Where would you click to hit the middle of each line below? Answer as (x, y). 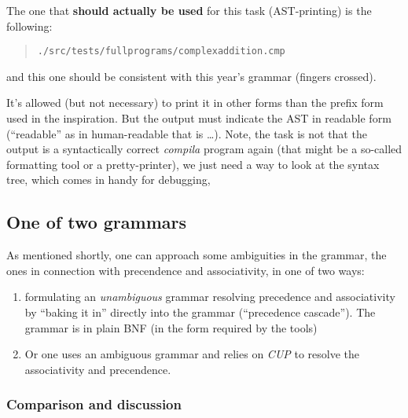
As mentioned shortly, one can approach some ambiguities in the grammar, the (197, 255)
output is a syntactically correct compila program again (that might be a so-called (204, 149)
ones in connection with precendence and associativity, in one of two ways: (186, 270)
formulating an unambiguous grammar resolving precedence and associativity (210, 297)
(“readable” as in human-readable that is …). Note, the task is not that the (187, 133)
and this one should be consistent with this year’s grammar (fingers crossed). (191, 76)
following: (29, 26)
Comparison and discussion (94, 404)
